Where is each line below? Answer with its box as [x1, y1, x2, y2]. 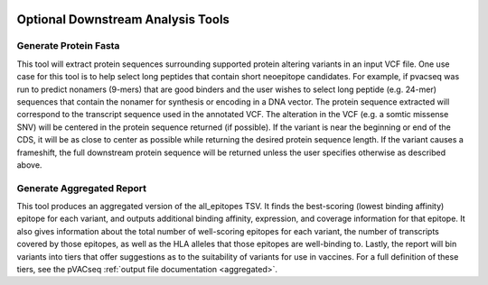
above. [16, 159, 42, 170]
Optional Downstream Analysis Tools [16, 12, 230, 27]
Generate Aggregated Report [16, 181, 147, 194]
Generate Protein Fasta [16, 40, 120, 52]
